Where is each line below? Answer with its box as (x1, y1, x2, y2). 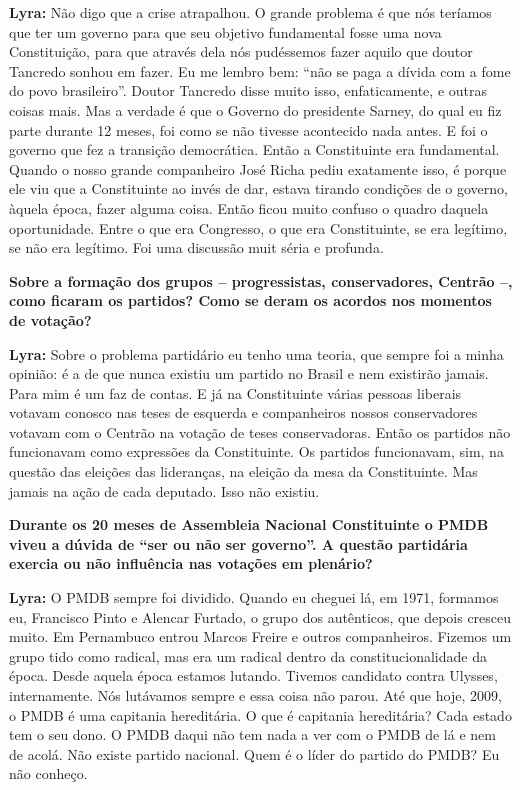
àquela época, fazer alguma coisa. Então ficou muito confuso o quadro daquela (9, 197, 489, 218)
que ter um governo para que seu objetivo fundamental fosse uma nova (9, 21, 442, 42)
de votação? (9, 309, 92, 330)
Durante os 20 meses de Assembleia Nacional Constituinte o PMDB (9, 514, 489, 535)
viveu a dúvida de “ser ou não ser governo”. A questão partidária (9, 533, 468, 554)
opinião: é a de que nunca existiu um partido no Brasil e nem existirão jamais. (9, 363, 489, 384)
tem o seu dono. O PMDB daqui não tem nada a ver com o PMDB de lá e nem (9, 724, 496, 745)
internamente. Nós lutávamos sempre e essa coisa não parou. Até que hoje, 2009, (9, 685, 502, 705)
